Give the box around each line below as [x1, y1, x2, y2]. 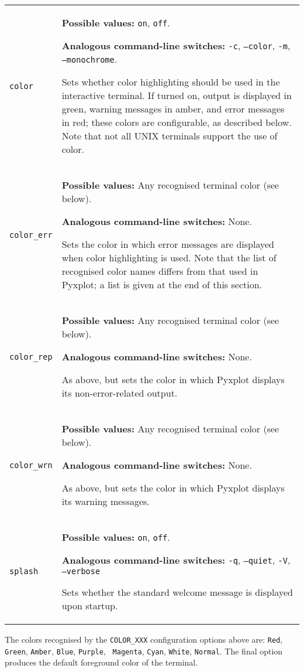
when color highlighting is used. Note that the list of [61, 251, 277, 264]
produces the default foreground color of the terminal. [5, 656, 198, 668]
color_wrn [9, 460, 53, 470]
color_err [9, 230, 53, 240]
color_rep [9, 352, 53, 361]
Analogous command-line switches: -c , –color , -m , [61, 39, 291, 52]
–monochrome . [61, 52, 118, 66]
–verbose [61, 567, 101, 576]
